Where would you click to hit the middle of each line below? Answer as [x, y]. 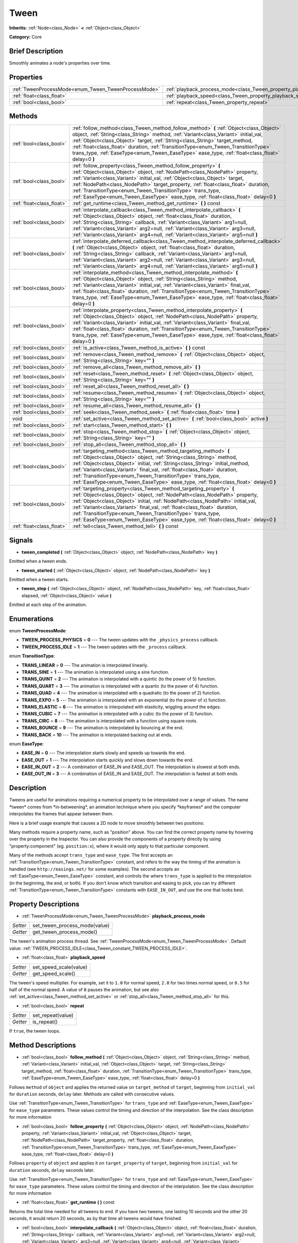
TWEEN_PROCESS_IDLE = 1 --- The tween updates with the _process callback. [104, 647]
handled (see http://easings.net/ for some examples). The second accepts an [94, 869]
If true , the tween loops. [35, 1031]
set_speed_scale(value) [60, 967]
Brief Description [36, 51]
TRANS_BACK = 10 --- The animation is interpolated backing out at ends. [97, 735]
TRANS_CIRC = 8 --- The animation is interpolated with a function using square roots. [110, 720]
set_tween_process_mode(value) [71, 926]
